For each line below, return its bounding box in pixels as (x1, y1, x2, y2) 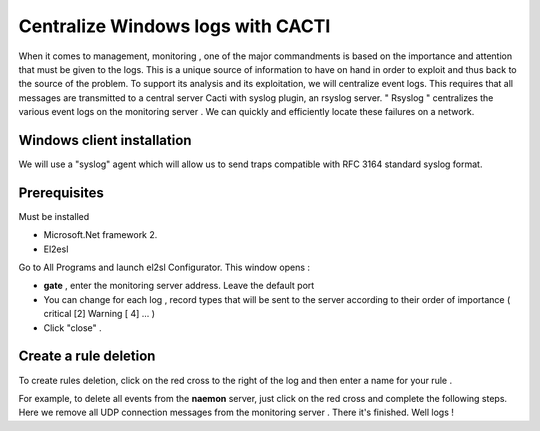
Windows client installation (18, 131, 192, 149)
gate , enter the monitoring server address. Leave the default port (43, 280, 315, 292)
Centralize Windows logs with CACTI (18, 15, 331, 37)
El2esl (43, 243, 69, 255)
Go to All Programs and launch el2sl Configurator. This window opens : (18, 261, 310, 274)
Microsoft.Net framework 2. (43, 229, 158, 241)
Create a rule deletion (18, 348, 156, 365)
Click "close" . (43, 321, 102, 334)
